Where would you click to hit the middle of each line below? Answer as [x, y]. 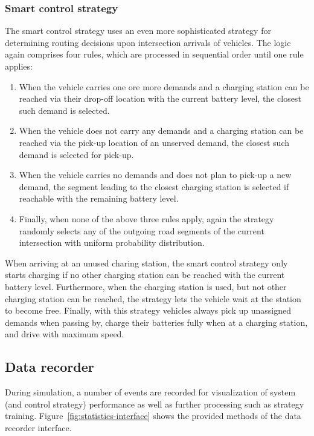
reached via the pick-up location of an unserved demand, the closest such [154, 142]
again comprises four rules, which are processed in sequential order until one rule [154, 54]
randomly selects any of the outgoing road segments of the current [142, 230]
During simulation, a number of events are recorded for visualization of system [150, 392]
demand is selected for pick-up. [76, 154]
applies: [19, 66]
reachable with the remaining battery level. [99, 198]
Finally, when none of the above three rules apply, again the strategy [146, 218]
